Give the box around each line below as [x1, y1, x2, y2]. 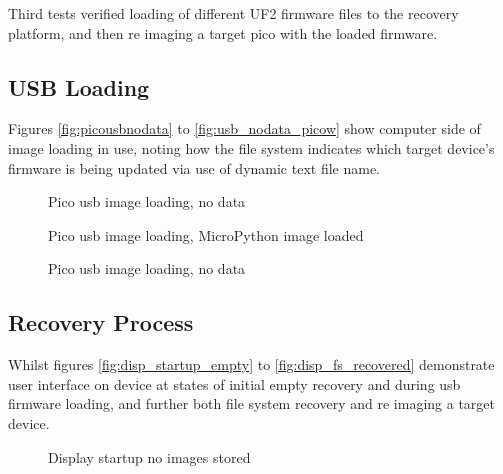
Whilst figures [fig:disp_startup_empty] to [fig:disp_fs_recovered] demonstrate [8, 354, 495, 375]
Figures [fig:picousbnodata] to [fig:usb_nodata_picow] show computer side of [8, 118, 481, 139]
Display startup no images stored [48, 446, 251, 467]
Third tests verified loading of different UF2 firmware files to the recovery [8, 3, 459, 23]
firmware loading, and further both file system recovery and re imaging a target [8, 393, 495, 414]
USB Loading [8, 71, 150, 102]
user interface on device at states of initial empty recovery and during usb [8, 373, 461, 394]
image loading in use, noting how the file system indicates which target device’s [8, 137, 495, 158]
